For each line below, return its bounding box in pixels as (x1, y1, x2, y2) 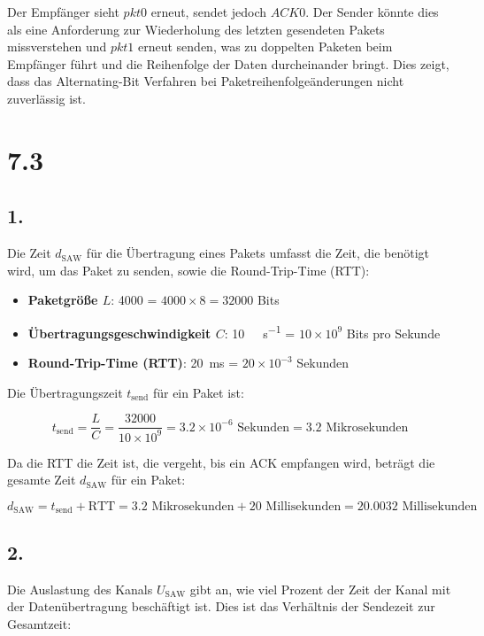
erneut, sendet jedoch (150, 3, 267, 20)
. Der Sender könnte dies (305, 3, 439, 20)
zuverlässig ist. (7, 89, 86, 107)
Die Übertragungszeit (7, 383, 123, 401)
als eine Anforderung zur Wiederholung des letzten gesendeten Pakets (7, 19, 385, 38)
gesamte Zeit (7, 470, 76, 489)
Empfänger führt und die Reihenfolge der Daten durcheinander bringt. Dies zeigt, (7, 54, 449, 73)
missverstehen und (7, 37, 107, 56)
